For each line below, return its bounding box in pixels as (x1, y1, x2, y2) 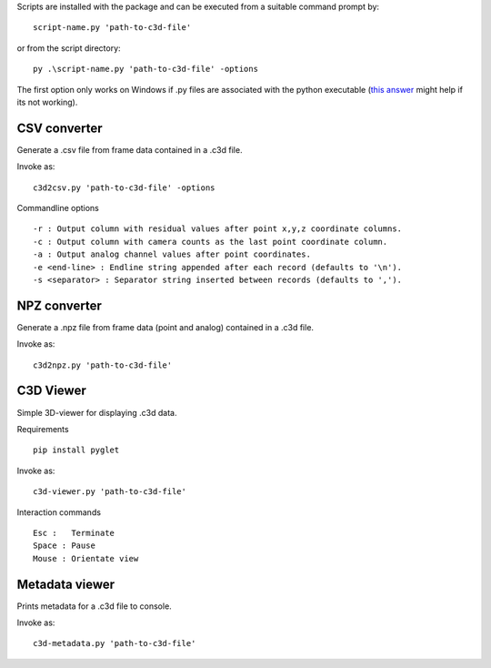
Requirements (16, 423, 69, 434)
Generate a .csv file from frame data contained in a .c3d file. (16, 144, 243, 155)
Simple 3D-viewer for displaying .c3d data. (16, 407, 177, 418)
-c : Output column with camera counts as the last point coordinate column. (33, 237, 388, 247)
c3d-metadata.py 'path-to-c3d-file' (33, 638, 196, 649)
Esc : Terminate (33, 528, 115, 538)
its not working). (16, 96, 78, 107)
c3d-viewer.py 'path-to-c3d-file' (33, 487, 186, 497)
